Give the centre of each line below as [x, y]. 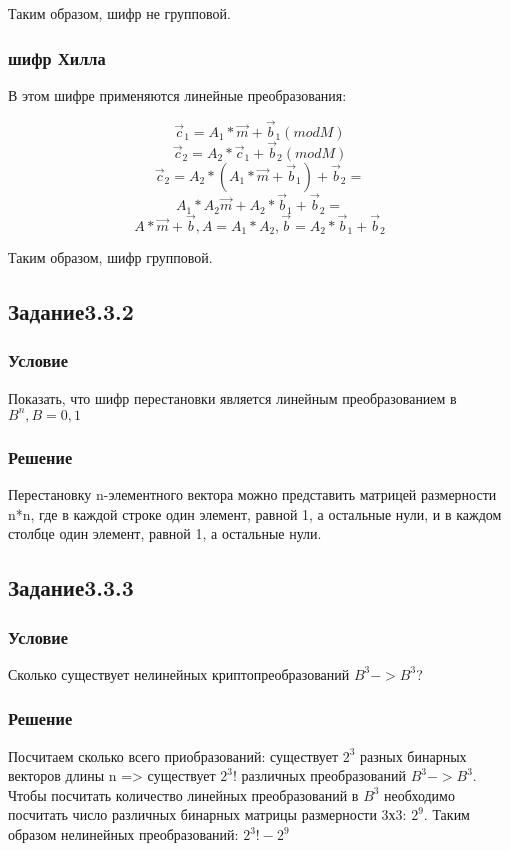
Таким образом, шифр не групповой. [119, 13]
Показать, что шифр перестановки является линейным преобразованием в [232, 397]
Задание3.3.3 [71, 587]
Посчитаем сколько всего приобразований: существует [173, 755]
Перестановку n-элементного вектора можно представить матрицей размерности [252, 494]
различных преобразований [323, 775]
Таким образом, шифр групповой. [110, 257]
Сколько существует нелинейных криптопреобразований [179, 673]
